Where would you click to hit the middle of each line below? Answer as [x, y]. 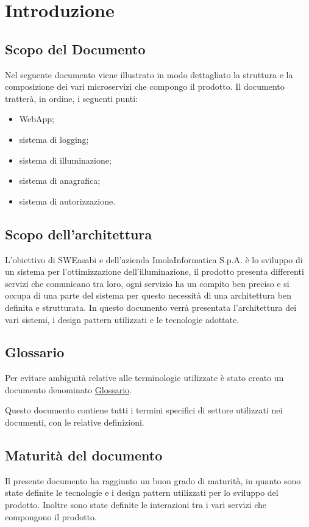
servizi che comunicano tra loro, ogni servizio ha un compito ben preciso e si [147, 283]
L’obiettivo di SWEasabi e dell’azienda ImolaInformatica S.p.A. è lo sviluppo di [154, 259]
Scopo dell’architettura [79, 234]
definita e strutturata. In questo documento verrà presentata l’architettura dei [151, 307]
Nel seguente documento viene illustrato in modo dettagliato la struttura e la [149, 74]
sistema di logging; [54, 139]
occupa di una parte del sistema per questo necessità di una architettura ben [148, 295]
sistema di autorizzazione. [67, 201]
